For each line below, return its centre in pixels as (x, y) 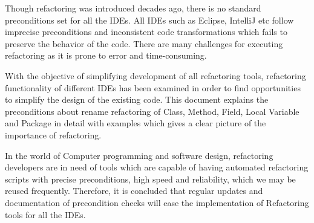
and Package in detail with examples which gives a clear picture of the (136, 123)
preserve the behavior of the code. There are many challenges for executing (144, 43)
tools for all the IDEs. (45, 214)
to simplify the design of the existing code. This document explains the (137, 99)
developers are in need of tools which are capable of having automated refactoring (157, 167)
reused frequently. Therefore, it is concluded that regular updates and (134, 191)
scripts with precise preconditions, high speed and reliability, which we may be (150, 179)
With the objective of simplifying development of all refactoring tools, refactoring (155, 75)
